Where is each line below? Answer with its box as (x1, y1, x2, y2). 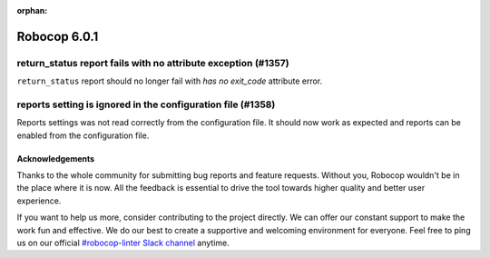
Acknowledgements (16, 153, 95, 164)
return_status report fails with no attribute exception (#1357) (16, 56, 289, 69)
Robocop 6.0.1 (16, 28, 99, 45)
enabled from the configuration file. (16, 130, 150, 141)
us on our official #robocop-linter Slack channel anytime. (16, 237, 230, 249)
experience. (16, 195, 62, 206)
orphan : (16, 5, 48, 15)
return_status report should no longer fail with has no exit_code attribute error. (16, 75, 323, 86)
